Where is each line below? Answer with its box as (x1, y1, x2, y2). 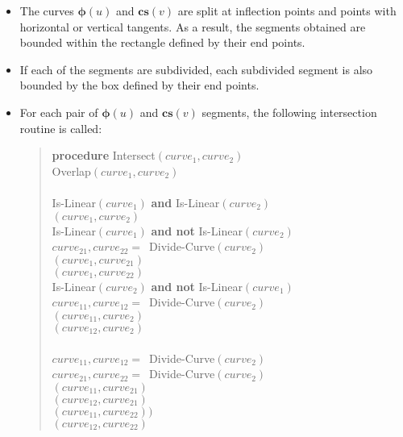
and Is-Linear (151, 194, 220, 210)
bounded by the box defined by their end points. (19, 77, 260, 94)
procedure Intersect (52, 147, 156, 164)
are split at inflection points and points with (177, 2, 397, 19)
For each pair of (19, 103, 98, 120)
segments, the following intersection (201, 103, 377, 120)
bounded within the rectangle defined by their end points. (19, 34, 305, 51)
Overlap (52, 162, 91, 179)
